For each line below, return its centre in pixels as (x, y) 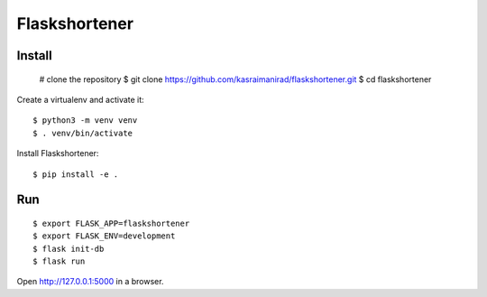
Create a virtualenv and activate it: (80, 99)
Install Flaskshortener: (58, 153)
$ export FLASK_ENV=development (104, 236)
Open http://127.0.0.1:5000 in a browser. (90, 282)
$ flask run (59, 261)
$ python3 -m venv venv (85, 121)
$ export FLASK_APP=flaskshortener (111, 223)
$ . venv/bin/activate (83, 133)
